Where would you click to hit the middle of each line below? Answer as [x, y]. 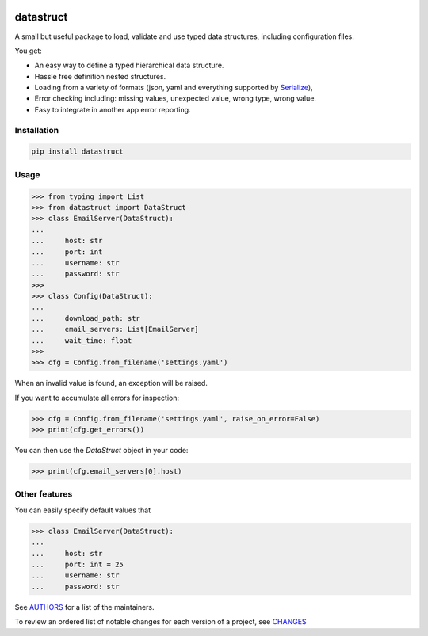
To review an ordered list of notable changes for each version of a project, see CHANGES [160, 622]
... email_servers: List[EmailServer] [115, 329]
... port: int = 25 [78, 565]
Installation [37, 130]
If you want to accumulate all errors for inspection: [97, 398]
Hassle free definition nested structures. [100, 76]
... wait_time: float [82, 340]
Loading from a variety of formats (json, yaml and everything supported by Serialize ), [174, 88]
